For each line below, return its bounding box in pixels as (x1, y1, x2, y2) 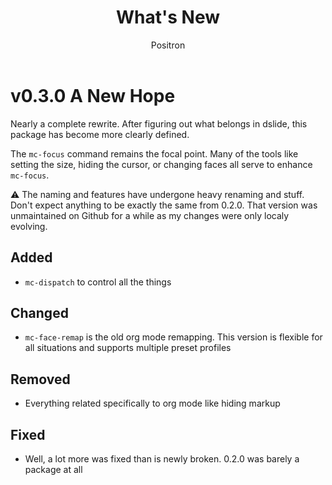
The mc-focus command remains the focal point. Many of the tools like (10, 147, 299, 160)
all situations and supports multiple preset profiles (24, 342, 232, 354)
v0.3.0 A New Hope (10, 84, 176, 107)
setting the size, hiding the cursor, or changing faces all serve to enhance (10, 158, 313, 170)
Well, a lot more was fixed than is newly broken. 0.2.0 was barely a (24, 452, 300, 465)
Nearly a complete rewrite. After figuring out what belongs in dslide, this (10, 117, 308, 130)
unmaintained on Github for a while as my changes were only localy (10, 209, 290, 221)
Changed (10, 304, 69, 321)
